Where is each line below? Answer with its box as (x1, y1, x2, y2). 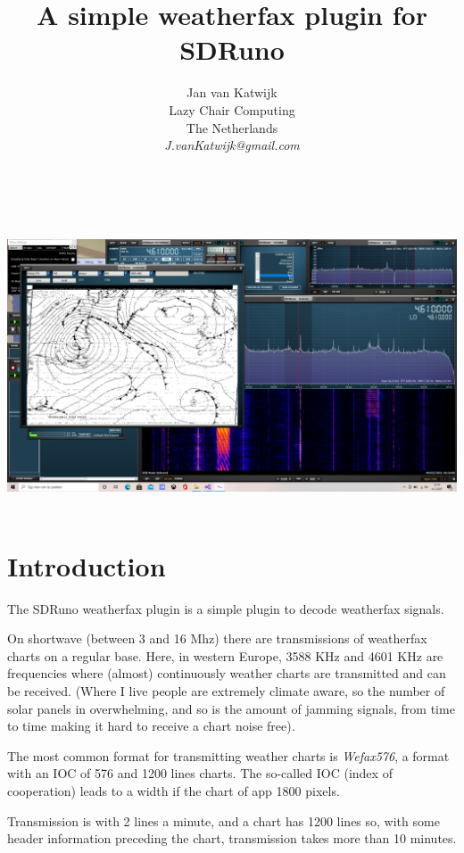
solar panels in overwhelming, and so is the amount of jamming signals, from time (7, 699, 455, 717)
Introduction (7, 547, 166, 584)
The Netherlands (186, 118, 278, 137)
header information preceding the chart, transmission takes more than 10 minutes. (7, 829, 457, 848)
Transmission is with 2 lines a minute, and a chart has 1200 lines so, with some (7, 811, 440, 830)
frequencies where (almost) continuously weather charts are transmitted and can (7, 664, 446, 683)
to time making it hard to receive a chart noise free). (7, 716, 295, 735)
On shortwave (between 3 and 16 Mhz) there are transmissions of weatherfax (7, 629, 427, 648)
